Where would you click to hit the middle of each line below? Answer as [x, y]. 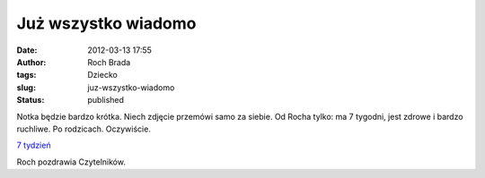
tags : [26, 75]
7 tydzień [34, 145]
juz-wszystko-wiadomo [131, 87]
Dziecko [103, 75]
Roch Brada [109, 62]
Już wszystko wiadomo [106, 23]
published [106, 100]
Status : [31, 100]
